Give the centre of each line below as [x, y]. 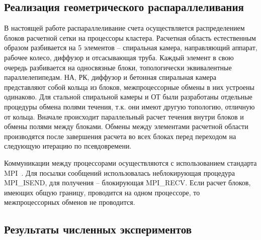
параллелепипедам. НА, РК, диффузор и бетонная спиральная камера [110, 77]
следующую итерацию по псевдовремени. [68, 146]
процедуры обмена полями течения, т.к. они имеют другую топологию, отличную [129, 106]
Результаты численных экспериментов [98, 229]
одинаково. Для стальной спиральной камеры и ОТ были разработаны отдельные [128, 97]
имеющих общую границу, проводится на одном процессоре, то [102, 192]
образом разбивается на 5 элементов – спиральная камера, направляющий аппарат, [131, 47]
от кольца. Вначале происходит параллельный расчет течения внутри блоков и [124, 116]
